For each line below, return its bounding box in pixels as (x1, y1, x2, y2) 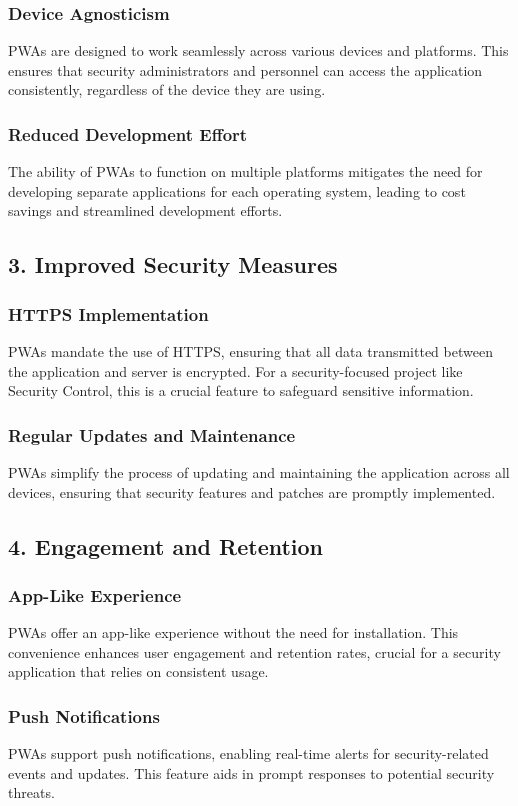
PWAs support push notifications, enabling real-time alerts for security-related (8, 743, 489, 764)
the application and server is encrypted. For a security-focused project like (8, 360, 463, 381)
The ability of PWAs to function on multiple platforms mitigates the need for (8, 161, 483, 182)
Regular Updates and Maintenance (8, 422, 296, 447)
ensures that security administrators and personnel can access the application (8, 59, 483, 80)
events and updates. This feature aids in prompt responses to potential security (8, 762, 495, 783)
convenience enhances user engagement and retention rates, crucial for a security (8, 641, 501, 662)
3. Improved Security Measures (8, 249, 338, 280)
